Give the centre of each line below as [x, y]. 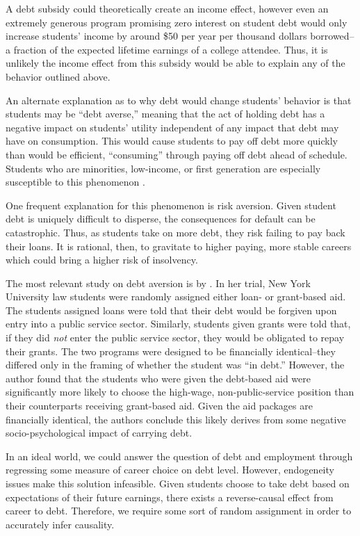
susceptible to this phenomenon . [75, 182]
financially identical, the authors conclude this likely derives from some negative [176, 419]
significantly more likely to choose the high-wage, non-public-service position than [180, 392]
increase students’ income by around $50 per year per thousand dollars [156, 36]
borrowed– [332, 36]
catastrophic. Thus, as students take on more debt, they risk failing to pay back [175, 232]
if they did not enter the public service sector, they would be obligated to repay [175, 338]
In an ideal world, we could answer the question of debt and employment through [179, 456]
